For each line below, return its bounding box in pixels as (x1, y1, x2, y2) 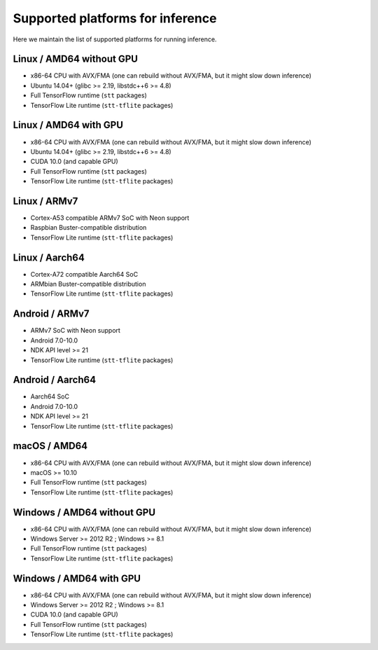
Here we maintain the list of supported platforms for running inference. (13, 35, 217, 43)
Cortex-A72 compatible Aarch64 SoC (30, 270, 139, 278)
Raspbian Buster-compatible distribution (30, 223, 147, 232)
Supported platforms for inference (13, 11, 217, 26)
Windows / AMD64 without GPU (13, 506, 156, 518)
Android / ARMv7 (13, 308, 90, 320)
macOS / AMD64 (13, 440, 87, 452)
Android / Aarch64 (13, 374, 97, 386)
